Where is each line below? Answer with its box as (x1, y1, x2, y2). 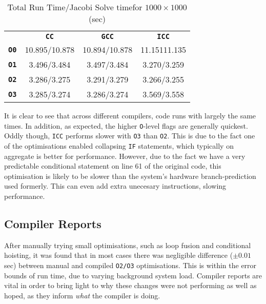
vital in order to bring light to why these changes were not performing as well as (4, 280, 257, 291)
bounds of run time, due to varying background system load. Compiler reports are (4, 270, 262, 280)
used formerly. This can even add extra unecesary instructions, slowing (4, 180, 227, 191)
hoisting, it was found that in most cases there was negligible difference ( (4, 250, 233, 260)
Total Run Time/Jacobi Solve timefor (7, 1, 142, 13)
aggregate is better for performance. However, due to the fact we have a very (4, 150, 245, 161)
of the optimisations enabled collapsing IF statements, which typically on (4, 140, 234, 151)
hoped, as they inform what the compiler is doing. (4, 290, 160, 300)
